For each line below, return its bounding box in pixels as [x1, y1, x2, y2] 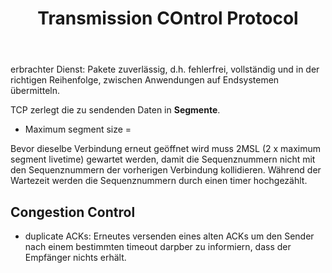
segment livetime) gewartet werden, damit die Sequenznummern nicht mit [10, 153, 316, 166]
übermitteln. [10, 85, 61, 97]
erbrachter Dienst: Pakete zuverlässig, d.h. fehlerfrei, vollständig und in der [10, 63, 320, 76]
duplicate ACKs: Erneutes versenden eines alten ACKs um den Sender [24, 230, 315, 242]
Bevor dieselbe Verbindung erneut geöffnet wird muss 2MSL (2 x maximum [10, 143, 322, 155]
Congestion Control [10, 203, 136, 221]
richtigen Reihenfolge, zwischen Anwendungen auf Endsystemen [10, 74, 280, 86]
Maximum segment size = [24, 123, 132, 136]
